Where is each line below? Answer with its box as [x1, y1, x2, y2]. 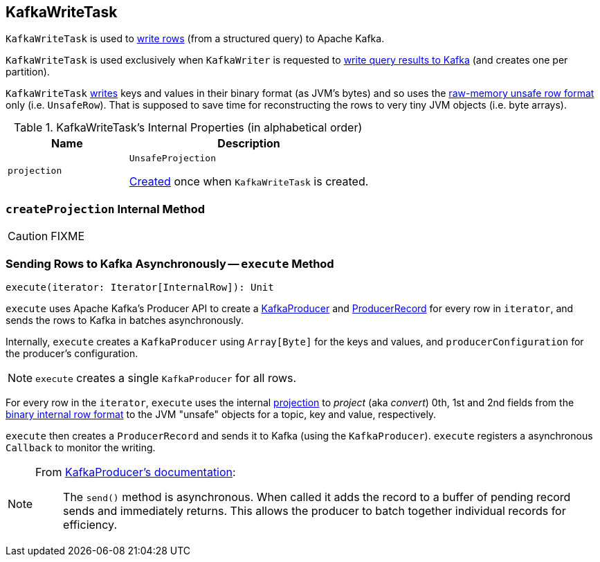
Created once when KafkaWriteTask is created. [129, 174, 369, 189]
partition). [6, 66, 50, 78]
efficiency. [63, 517, 118, 532]
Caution [8, 229, 48, 244]
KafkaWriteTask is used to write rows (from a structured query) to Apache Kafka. [6, 33, 385, 45]
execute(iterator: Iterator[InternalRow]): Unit [6, 281, 274, 293]
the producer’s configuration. [6, 347, 138, 359]
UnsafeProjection [129, 153, 216, 164]
